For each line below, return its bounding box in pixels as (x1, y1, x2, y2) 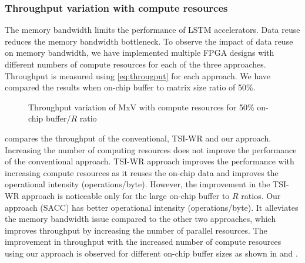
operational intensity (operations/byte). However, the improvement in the (5, 178, 270, 190)
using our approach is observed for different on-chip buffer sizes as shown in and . (5, 247, 298, 259)
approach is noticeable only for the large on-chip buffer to (22, 189, 230, 201)
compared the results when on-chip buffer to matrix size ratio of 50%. (5, 81, 256, 93)
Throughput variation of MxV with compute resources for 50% (28, 100, 254, 113)
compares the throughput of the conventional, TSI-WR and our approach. (5, 131, 272, 144)
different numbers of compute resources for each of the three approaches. (5, 58, 266, 70)
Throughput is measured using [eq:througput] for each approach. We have (5, 69, 270, 82)
